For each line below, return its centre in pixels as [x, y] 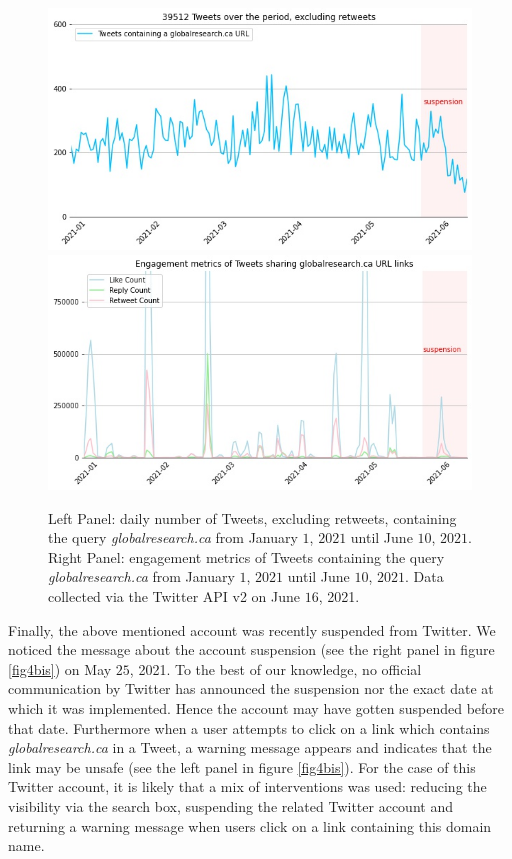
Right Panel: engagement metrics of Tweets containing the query [246, 556]
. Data [424, 576]
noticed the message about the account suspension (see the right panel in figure [251, 649]
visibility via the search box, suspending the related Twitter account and [230, 806]
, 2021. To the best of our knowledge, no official [275, 668]
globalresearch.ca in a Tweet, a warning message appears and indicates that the [250, 747]
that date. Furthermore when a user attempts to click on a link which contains [249, 727]
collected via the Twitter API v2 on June [174, 596]
